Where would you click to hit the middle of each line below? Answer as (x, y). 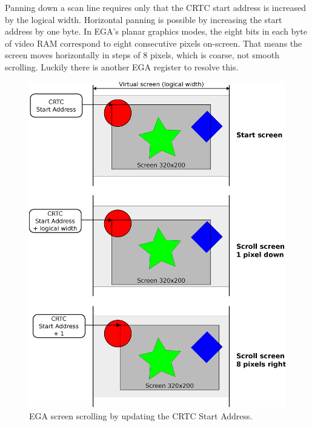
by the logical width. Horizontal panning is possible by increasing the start (144, 19)
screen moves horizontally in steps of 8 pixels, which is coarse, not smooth (142, 55)
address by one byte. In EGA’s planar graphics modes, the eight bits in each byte (156, 31)
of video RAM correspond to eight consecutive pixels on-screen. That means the (154, 43)
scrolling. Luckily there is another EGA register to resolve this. (122, 66)
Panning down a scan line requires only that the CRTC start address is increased (155, 7)
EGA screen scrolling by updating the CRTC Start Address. (141, 415)
